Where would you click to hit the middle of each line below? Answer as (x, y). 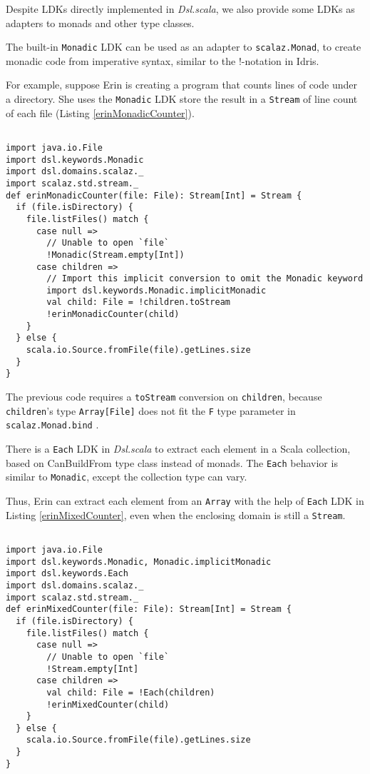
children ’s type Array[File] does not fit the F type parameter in (151, 410)
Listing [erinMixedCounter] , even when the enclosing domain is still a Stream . (176, 514)
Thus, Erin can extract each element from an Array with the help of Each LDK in (185, 501)
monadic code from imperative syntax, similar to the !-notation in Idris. (163, 60)
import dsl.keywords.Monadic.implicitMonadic (156, 290)
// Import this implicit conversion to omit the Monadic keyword (205, 279)
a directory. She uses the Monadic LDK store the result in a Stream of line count (182, 99)
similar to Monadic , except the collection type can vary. (127, 477)
